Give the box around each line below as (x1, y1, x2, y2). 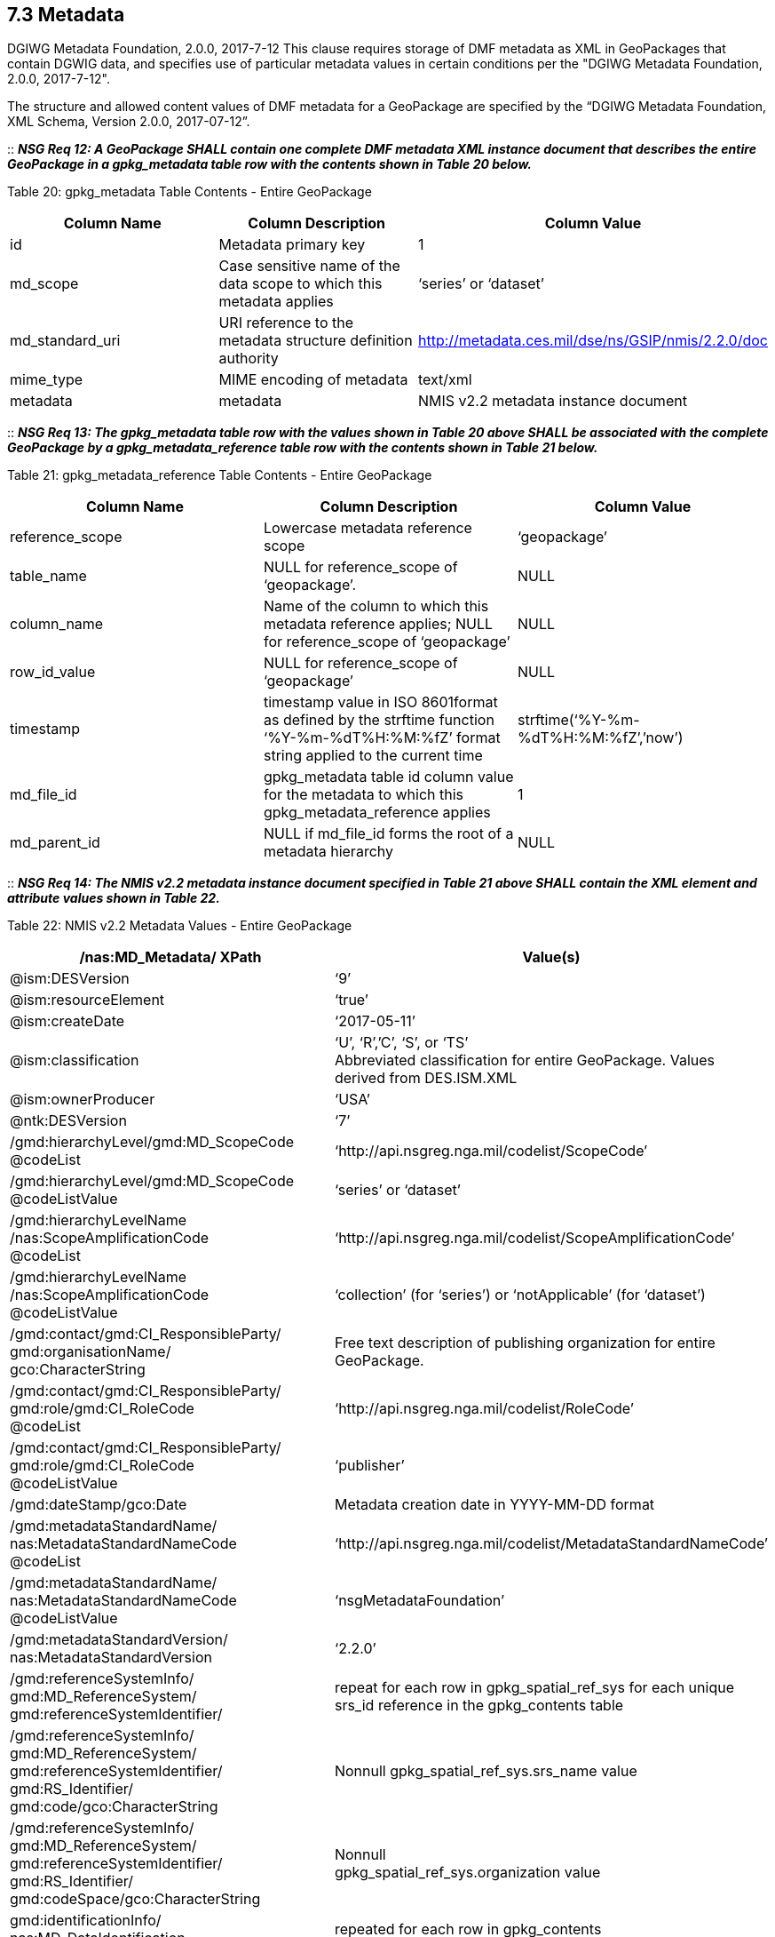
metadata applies (218, 292, 334, 311)
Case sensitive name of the (218, 257, 400, 275)
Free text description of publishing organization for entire (334, 1334, 716, 1352)
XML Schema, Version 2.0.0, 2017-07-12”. (7, 114, 250, 130)
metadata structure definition (218, 331, 413, 350)
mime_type (10, 371, 83, 389)
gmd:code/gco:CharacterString (10, 1798, 218, 1816)
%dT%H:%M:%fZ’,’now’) (517, 729, 684, 747)
